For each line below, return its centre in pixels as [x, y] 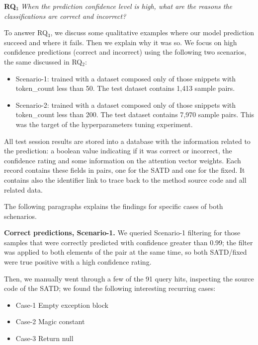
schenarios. [20, 216]
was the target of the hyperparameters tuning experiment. [104, 124]
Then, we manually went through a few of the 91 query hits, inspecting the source [129, 278]
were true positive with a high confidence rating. [78, 262]
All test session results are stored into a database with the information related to [127, 141]
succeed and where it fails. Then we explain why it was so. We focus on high [121, 42]
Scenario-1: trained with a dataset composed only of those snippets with [126, 78]
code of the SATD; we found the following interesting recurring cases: [110, 288]
